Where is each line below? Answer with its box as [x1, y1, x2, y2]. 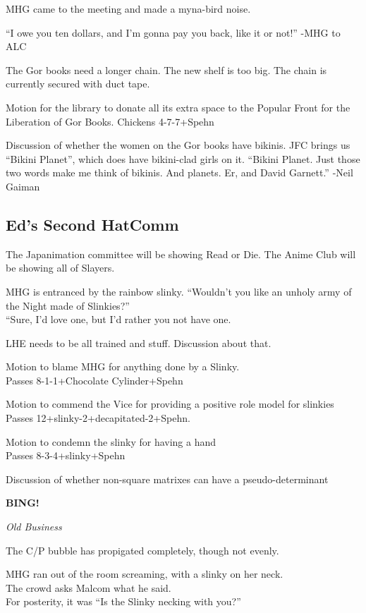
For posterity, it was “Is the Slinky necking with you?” [6, 594, 241, 609]
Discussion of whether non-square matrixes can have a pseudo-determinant [6, 471, 329, 486]
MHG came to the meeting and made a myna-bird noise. [6, 1, 251, 16]
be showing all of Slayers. [6, 260, 115, 275]
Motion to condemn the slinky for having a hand [6, 434, 216, 449]
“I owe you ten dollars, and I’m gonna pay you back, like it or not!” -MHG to [6, 25, 341, 40]
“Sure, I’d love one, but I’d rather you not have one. [6, 312, 231, 327]
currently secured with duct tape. [6, 76, 150, 91]
